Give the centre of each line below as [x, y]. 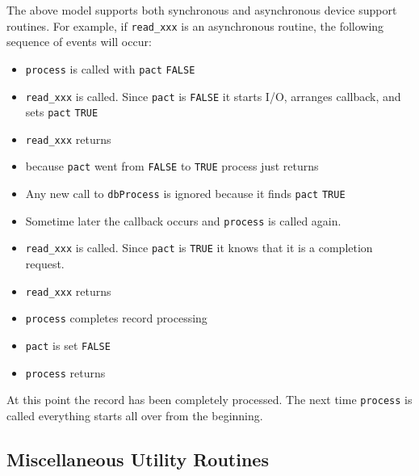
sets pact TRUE [62, 112]
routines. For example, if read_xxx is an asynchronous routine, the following [195, 25]
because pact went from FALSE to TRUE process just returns [172, 166]
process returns [65, 372]
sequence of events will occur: [79, 42]
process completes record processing [116, 318]
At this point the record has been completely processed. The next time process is [209, 400]
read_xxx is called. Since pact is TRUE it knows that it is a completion [199, 248]
